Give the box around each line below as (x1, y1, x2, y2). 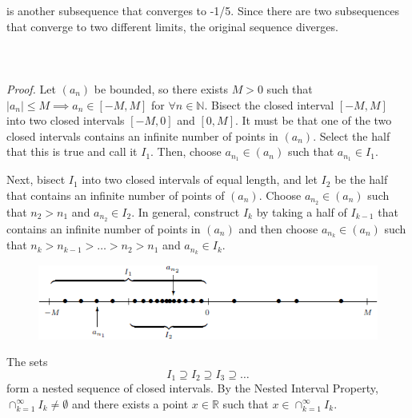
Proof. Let (6, 80, 56, 97)
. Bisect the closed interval (204, 96, 334, 113)
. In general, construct (131, 203, 240, 220)
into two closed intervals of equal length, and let (82, 171, 318, 188)
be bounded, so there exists (94, 80, 228, 97)
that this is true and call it (6, 143, 138, 160)
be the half (334, 171, 388, 188)
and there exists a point (71, 395, 189, 412)
